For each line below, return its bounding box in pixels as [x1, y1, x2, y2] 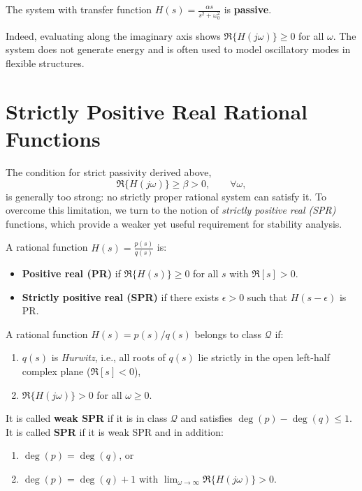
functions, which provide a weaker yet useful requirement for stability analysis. [6, 216, 342, 230]
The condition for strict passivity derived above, [6, 164, 212, 179]
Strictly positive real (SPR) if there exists [22, 289, 219, 304]
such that [247, 289, 288, 304]
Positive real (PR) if [22, 265, 121, 280]
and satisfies [180, 411, 233, 425]
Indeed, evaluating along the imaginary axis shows [6, 28, 221, 43]
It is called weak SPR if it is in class [6, 411, 168, 425]
